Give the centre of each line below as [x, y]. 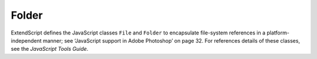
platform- [278, 33]
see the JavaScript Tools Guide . [50, 49]
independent [26, 40]
